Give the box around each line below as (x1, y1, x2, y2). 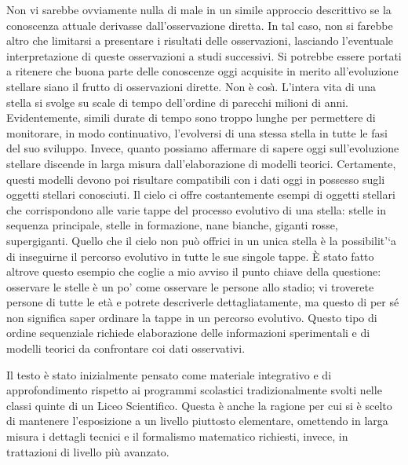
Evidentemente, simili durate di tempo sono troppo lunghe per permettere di (6, 109, 376, 126)
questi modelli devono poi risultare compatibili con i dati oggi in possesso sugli (6, 170, 385, 187)
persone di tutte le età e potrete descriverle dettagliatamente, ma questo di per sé (6, 294, 399, 310)
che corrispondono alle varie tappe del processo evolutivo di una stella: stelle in (6, 201, 386, 218)
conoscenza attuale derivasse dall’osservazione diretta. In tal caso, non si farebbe (6, 16, 393, 33)
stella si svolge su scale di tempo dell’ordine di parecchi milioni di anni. (6, 93, 349, 110)
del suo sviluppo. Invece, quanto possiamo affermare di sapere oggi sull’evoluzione (6, 140, 399, 156)
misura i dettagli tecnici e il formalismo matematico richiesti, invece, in (6, 428, 348, 445)
